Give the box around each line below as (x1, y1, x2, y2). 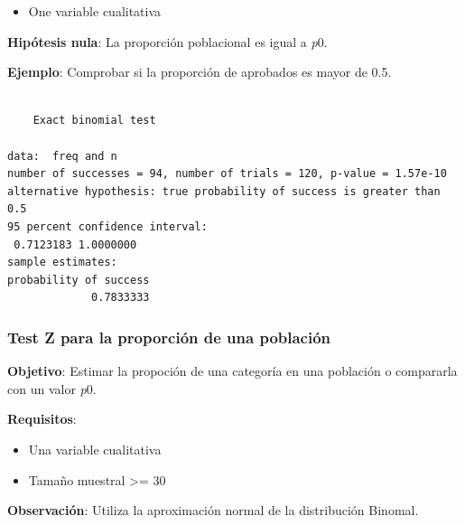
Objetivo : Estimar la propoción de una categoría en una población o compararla (7, 361, 458, 380)
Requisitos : (7, 409, 77, 428)
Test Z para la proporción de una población (7, 325, 331, 348)
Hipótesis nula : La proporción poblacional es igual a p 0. (7, 32, 328, 51)
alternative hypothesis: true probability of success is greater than (7, 184, 441, 198)
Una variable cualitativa (28, 439, 162, 458)
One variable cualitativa (28, 2, 162, 20)
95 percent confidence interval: (7, 220, 208, 233)
